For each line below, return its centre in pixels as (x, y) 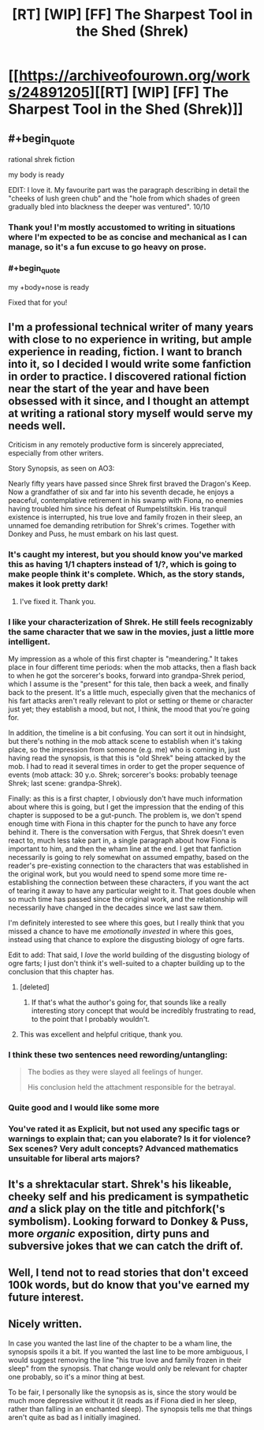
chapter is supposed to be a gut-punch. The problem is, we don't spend (125, 816)
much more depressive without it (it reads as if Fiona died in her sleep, (123, 1400)
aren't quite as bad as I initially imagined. (74, 1417)
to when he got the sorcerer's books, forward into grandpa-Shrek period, (127, 676)
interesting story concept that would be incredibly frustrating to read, (143, 1011)
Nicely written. (45, 1324)
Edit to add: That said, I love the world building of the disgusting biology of (129, 955)
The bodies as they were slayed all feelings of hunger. (115, 1072)
